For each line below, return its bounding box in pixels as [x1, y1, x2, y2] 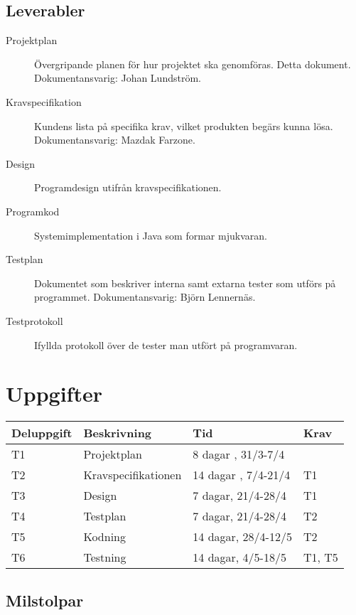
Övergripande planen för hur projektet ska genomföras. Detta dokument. [34, 56, 351, 71]
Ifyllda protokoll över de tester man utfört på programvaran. [34, 337, 298, 352]
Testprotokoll [6, 313, 63, 328]
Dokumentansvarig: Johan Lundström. [34, 70, 201, 85]
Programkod [6, 203, 60, 218]
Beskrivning [83, 424, 152, 442]
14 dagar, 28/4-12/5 [193, 528, 292, 545]
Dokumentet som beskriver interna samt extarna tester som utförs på [34, 275, 336, 290]
